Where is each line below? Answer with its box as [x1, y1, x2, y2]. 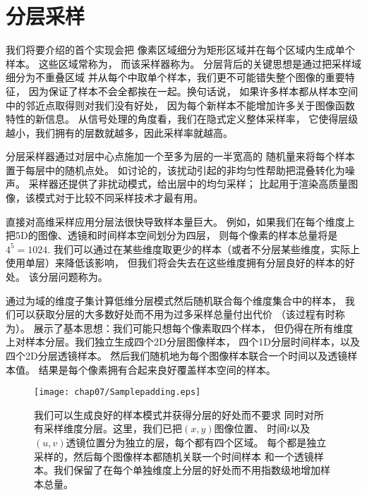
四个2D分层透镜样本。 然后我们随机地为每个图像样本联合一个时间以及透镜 [6, 348, 348, 362]
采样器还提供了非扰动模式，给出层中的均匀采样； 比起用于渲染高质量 [28, 176, 349, 191]
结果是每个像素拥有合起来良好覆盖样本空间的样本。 [38, 362, 276, 377]
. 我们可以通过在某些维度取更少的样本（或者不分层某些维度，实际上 [47, 241, 360, 256]
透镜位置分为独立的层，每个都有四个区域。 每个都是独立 [66, 435, 327, 450]
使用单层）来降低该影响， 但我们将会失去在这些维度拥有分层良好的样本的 [6, 255, 345, 270]
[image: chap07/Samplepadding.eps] [34, 387, 201, 398]
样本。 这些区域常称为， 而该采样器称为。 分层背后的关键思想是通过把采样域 [6, 56, 361, 71]
